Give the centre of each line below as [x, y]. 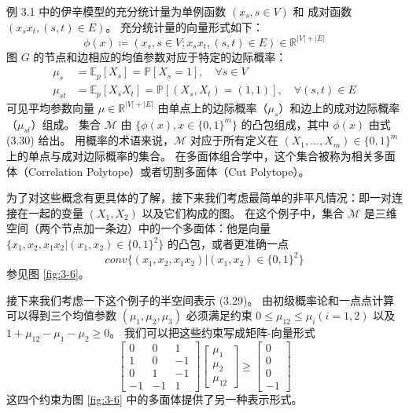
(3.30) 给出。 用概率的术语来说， [90, 140]
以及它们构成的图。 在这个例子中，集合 [243, 212]
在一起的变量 [50, 212]
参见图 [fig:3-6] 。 [48, 274]
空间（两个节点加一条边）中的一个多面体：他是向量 [138, 228]
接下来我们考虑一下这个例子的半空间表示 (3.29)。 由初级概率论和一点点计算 [201, 300]
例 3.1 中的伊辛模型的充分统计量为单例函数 [116, 11]
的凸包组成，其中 [285, 124]
